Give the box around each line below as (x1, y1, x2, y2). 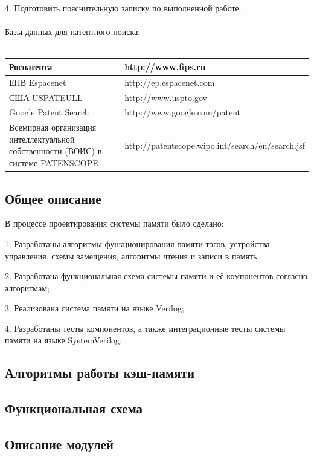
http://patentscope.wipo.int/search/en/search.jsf (124, 138, 305, 151)
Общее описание (5, 189, 101, 207)
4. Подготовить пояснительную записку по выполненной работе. (5, 2, 242, 14)
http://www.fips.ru (124, 60, 206, 73)
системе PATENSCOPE (9, 157, 98, 169)
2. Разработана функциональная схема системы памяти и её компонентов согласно (5, 270, 308, 282)
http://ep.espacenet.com (124, 76, 215, 88)
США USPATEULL (9, 91, 83, 103)
